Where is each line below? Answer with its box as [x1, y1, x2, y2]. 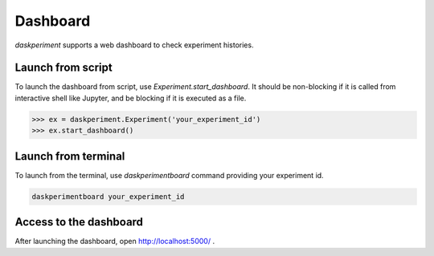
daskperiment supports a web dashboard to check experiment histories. [14, 40, 254, 50]
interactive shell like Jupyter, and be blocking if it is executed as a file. [14, 93, 247, 103]
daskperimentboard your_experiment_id [31, 192, 185, 201]
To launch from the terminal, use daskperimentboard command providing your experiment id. [14, 170, 325, 180]
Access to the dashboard [14, 215, 144, 229]
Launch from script [14, 61, 113, 75]
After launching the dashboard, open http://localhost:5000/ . [14, 237, 215, 246]
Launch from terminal [14, 149, 125, 163]
